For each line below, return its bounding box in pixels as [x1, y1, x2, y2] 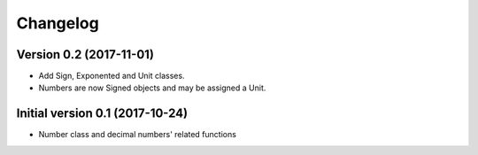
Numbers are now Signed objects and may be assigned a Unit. [38, 82, 266, 93]
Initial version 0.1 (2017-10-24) [16, 106, 189, 121]
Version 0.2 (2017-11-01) [16, 47, 155, 62]
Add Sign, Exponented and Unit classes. [38, 71, 185, 81]
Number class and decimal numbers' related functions [38, 129, 236, 140]
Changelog [16, 13, 99, 33]
